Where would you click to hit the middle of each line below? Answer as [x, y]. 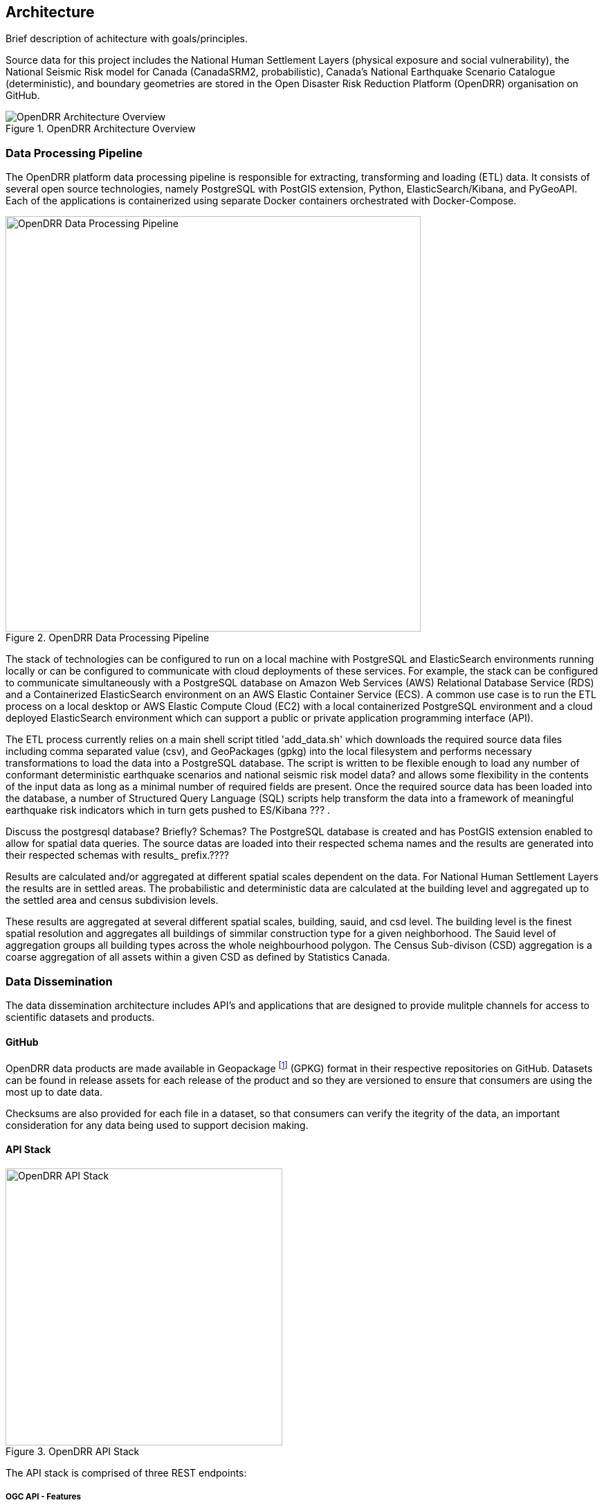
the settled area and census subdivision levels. [112, 900]
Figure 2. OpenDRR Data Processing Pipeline [108, 638]
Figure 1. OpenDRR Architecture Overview [101, 129]
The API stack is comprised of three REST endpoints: [126, 1473]
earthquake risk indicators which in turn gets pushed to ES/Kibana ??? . [168, 810]
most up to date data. [54, 1092]
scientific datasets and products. [80, 1017]
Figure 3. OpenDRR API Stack [73, 1452]
